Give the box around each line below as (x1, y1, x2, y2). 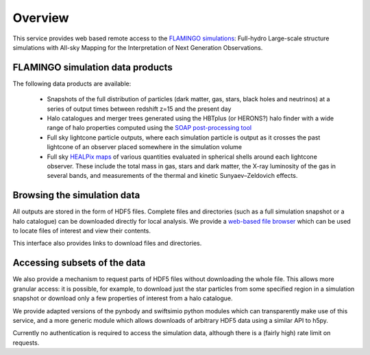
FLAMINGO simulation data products (12, 62, 173, 73)
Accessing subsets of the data (12, 257, 146, 269)
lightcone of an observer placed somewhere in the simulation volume (47, 143, 243, 151)
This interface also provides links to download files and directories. (12, 239, 202, 248)
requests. (12, 339, 40, 347)
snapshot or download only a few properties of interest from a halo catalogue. (12, 294, 233, 302)
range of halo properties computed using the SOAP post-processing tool (47, 124, 252, 132)
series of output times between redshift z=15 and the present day (47, 105, 232, 113)
